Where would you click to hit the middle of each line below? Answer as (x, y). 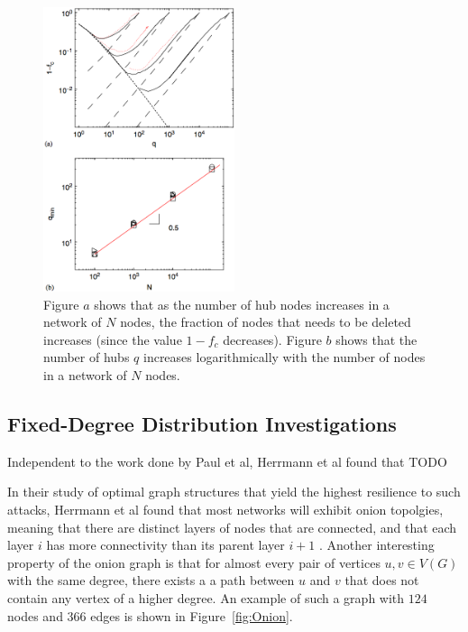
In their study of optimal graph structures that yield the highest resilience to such (234, 492)
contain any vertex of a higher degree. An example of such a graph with (206, 597)
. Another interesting (377, 545)
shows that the (376, 339)
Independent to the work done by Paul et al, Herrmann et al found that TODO (227, 461)
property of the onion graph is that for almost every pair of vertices (194, 562)
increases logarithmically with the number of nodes (284, 357)
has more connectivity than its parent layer (165, 545)
